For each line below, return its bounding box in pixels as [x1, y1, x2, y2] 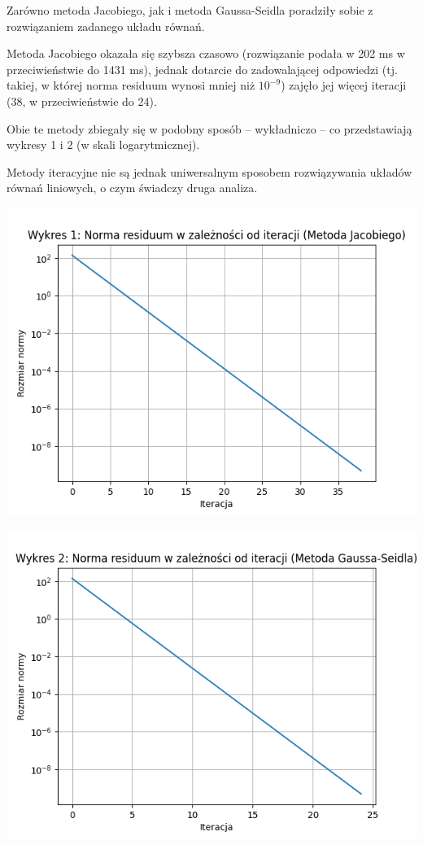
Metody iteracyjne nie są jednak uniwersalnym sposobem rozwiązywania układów [7, 163, 412, 180]
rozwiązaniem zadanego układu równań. [7, 17, 205, 34]
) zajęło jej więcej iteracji [281, 77, 407, 94]
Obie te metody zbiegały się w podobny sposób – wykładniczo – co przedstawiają [7, 120, 412, 137]
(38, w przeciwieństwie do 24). [7, 92, 157, 109]
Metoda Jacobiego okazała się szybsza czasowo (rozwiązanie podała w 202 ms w [7, 45, 405, 62]
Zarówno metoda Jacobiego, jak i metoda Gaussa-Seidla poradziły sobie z [7, 2, 373, 18]
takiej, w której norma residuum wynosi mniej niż [7, 77, 255, 94]
